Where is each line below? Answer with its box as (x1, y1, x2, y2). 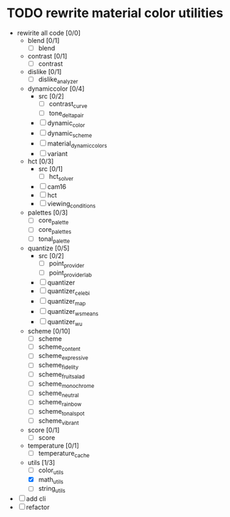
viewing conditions (47, 199, 96, 210)
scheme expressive (38, 352, 88, 362)
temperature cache (38, 449, 90, 459)
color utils (38, 466, 64, 476)
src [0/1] (38, 164, 63, 173)
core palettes (38, 225, 72, 236)
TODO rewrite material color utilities (6, 5, 224, 21)
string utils (38, 484, 66, 495)
